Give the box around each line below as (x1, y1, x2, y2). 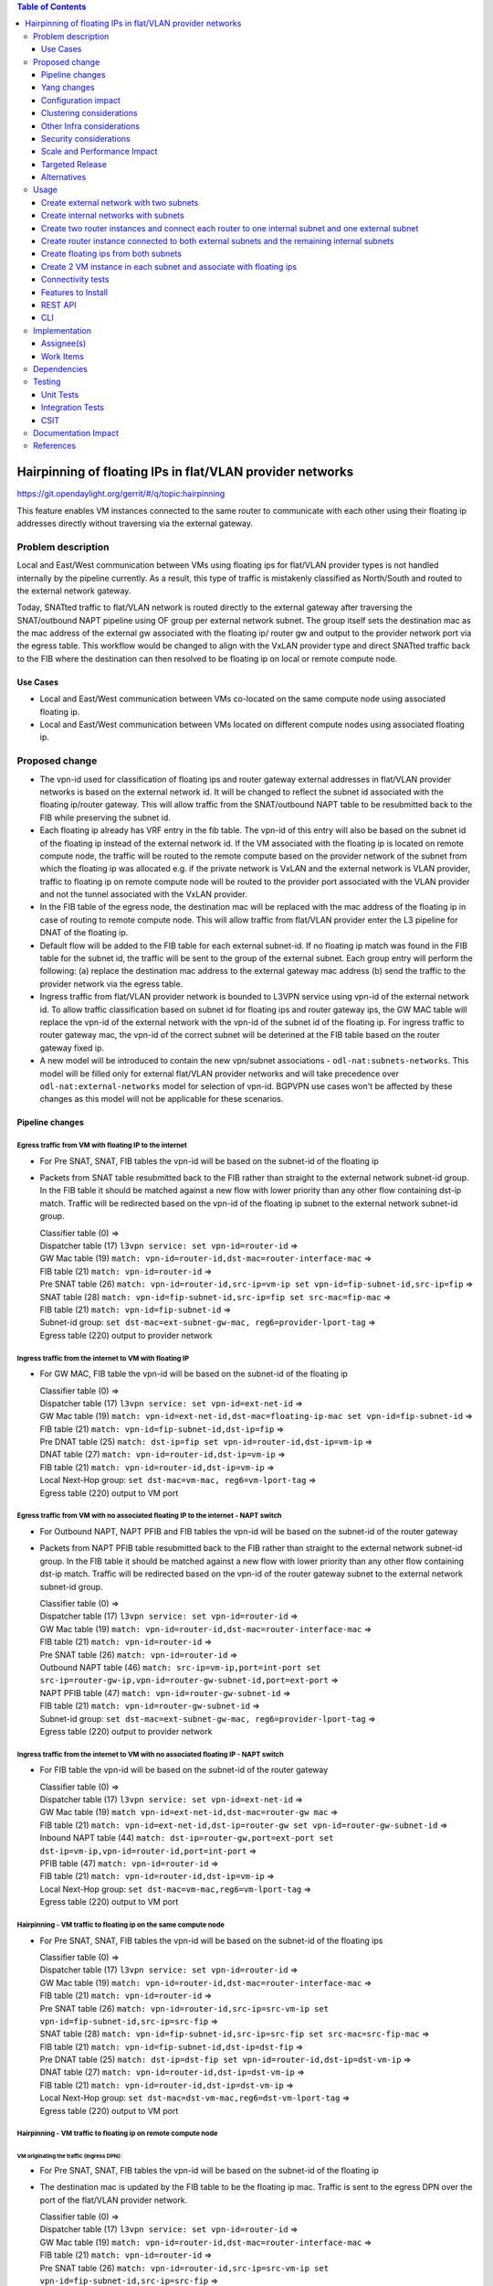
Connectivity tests (41, 274, 110, 285)
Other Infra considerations (41, 120, 141, 132)
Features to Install (41, 286, 109, 297)
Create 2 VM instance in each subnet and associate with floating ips (41, 261, 297, 272)
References (33, 440, 77, 452)
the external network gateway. (16, 585, 131, 596)
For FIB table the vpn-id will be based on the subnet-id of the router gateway (39, 1765, 329, 1776)
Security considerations (41, 133, 131, 144)
